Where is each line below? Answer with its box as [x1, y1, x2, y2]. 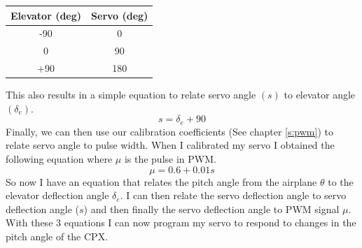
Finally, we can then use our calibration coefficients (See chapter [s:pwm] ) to [6, 124, 333, 138]
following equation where [6, 151, 113, 166]
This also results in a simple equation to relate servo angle [6, 87, 256, 102]
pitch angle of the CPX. [6, 228, 109, 243]
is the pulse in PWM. [124, 151, 216, 166]
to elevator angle [284, 87, 356, 102]
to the [328, 174, 354, 189]
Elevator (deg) [11, 8, 82, 22]
